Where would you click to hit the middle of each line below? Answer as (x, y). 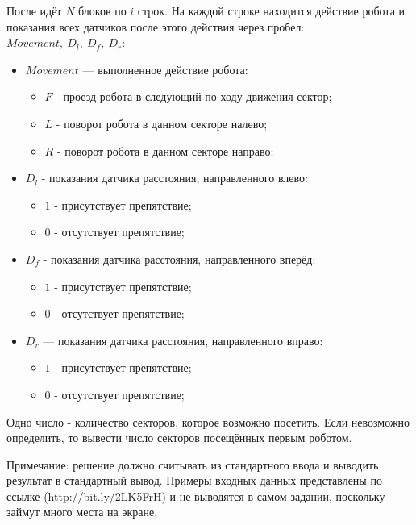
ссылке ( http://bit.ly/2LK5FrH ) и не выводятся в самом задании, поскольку (196, 496)
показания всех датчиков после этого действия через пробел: (156, 26)
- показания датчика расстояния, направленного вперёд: (179, 258)
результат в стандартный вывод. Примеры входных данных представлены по (194, 480)
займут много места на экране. (82, 512)
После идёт (34, 10)
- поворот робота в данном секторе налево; (162, 123)
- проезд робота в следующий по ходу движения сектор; (194, 96)
